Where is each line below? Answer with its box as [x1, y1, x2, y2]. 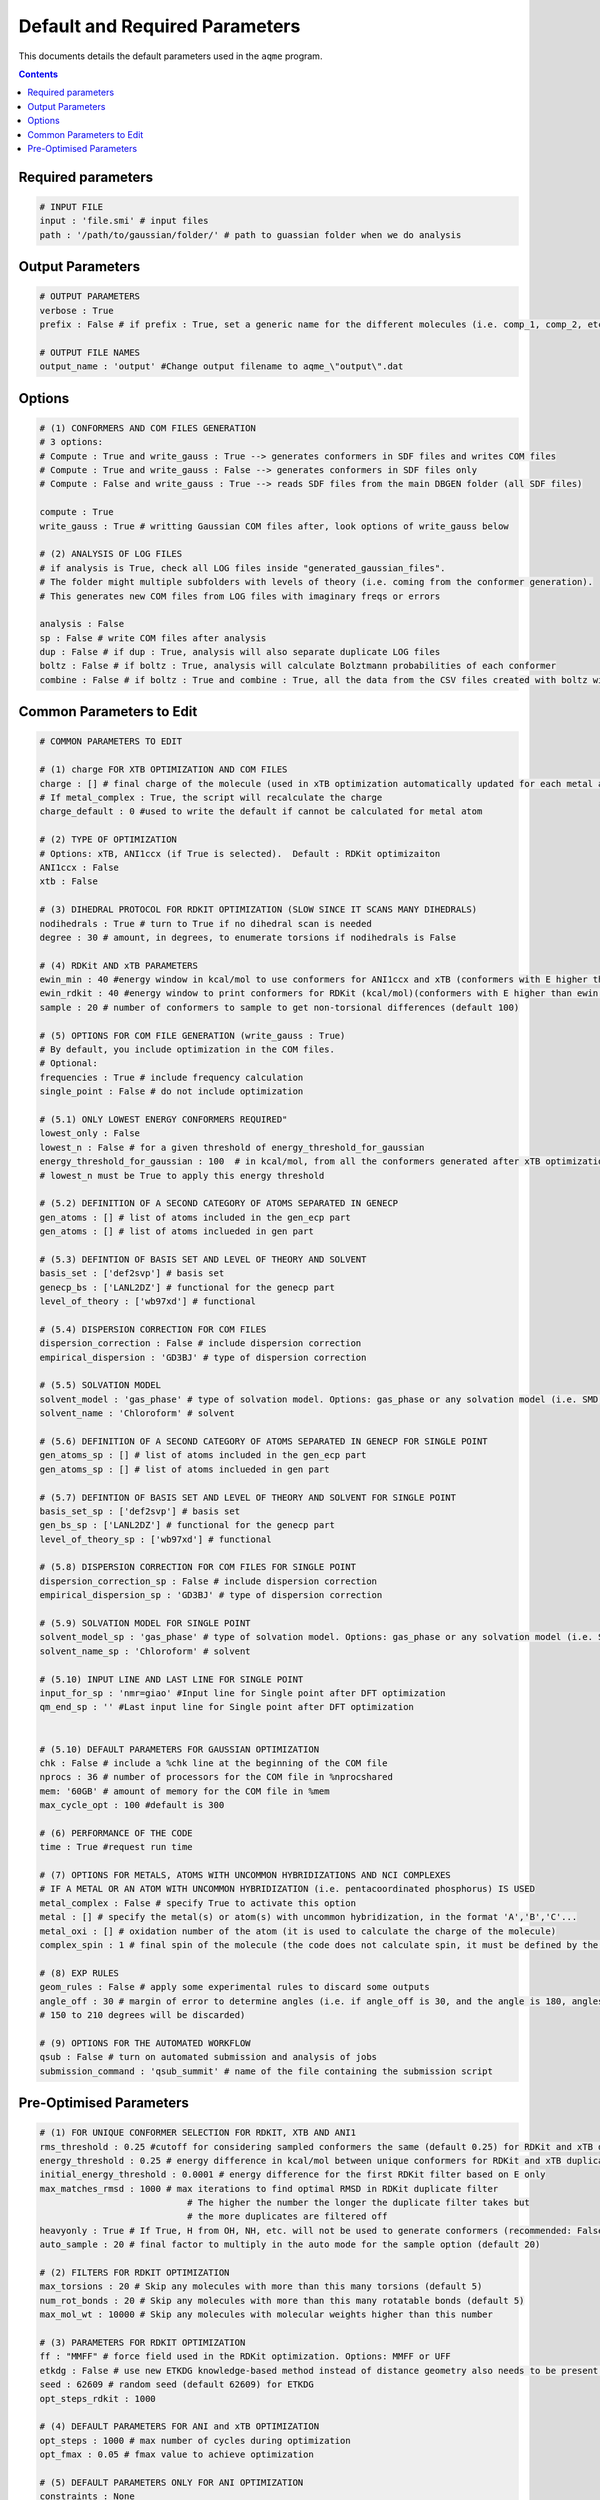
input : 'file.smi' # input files [39, 215, 209, 227]
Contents [18, 68, 59, 80]
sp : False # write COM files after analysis [39, 632, 267, 644]
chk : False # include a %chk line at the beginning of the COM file [39, 1757, 388, 1769]
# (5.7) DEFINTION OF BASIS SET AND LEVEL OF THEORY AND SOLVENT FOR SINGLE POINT [39, 1491, 457, 1503]
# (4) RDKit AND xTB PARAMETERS [39, 960, 199, 971]
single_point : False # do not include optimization [39, 1086, 304, 1097]
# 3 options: [39, 436, 104, 448]
